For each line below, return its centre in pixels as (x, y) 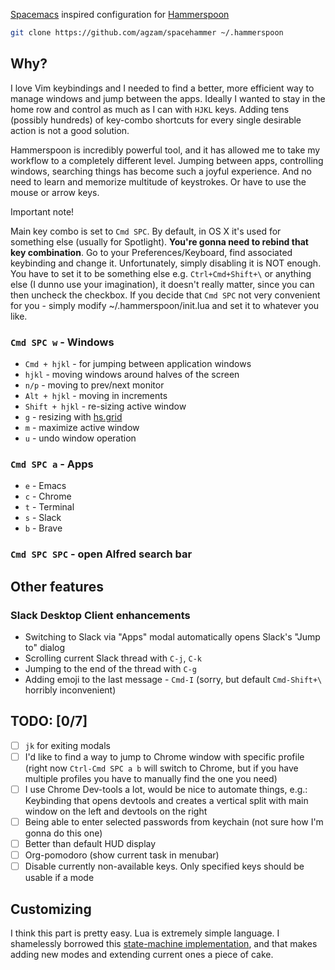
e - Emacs (45, 486)
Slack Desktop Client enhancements (100, 615)
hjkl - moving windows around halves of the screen (132, 374)
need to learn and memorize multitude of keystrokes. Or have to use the (158, 181)
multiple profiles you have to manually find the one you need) (151, 778)
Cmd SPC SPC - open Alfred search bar (101, 554)
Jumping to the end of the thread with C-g (110, 668)
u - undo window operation (80, 438)
